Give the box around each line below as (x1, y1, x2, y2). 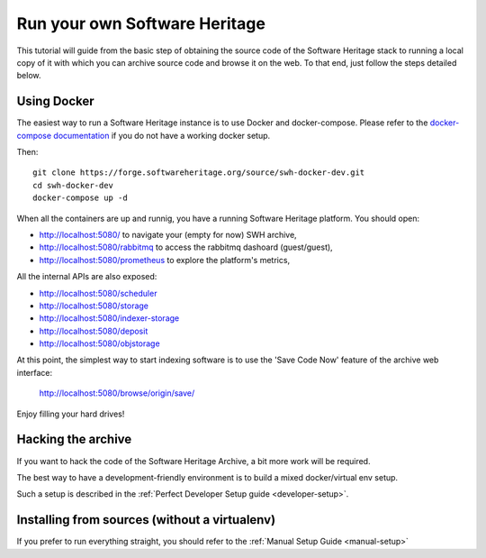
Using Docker (16, 94, 94, 109)
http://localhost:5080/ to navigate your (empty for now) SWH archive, (39, 229, 297, 240)
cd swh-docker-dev (32, 180, 114, 190)
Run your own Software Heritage (16, 14, 265, 33)
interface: (16, 367, 53, 378)
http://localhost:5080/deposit (39, 325, 148, 336)
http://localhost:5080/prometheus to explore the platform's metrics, (39, 254, 291, 265)
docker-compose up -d (32, 193, 128, 203)
